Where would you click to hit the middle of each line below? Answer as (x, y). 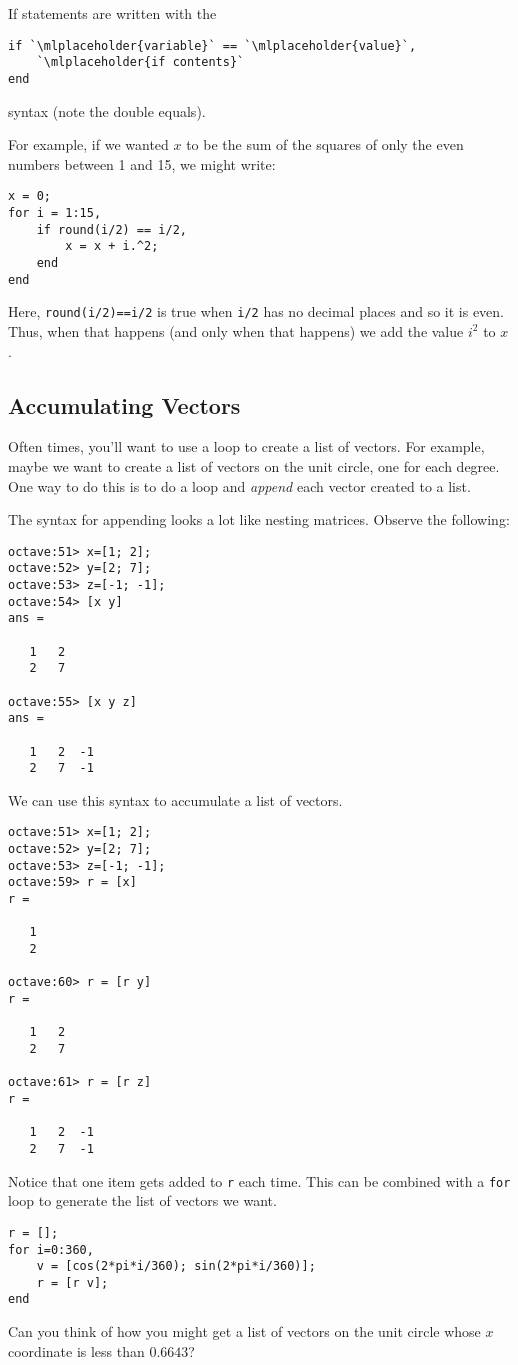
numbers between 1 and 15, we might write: (142, 163)
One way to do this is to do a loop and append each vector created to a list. (239, 485)
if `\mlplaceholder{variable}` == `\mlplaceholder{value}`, (212, 45)
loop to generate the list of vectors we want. (142, 1200)
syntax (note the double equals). (107, 110)
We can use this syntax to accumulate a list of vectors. (175, 799)
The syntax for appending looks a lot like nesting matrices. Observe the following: (259, 519)
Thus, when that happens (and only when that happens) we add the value (236, 330)
